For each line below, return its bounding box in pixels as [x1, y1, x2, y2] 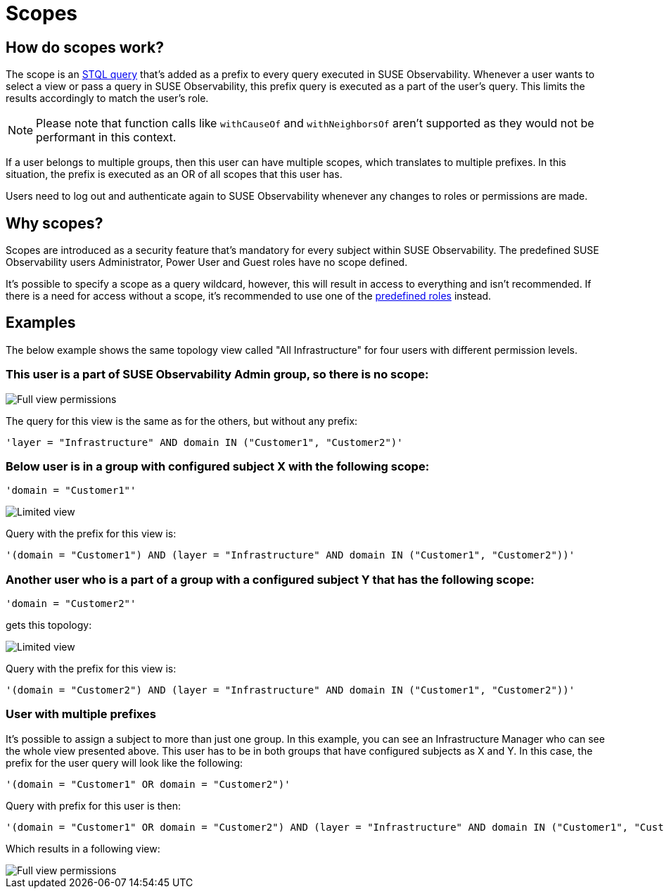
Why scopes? [6, 214, 103, 232]
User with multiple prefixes [6, 707, 156, 722]
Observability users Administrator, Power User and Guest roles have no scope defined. [6, 256, 408, 269]
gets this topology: [6, 619, 92, 632]
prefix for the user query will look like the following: [6, 756, 243, 769]
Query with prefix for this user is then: [6, 799, 181, 812]
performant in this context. [36, 130, 177, 145]
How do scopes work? [6, 38, 164, 56]
